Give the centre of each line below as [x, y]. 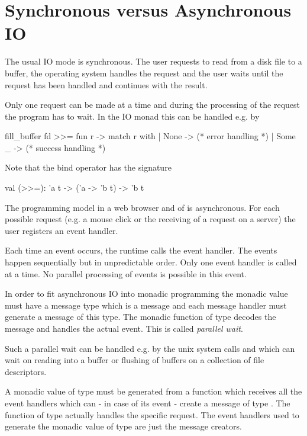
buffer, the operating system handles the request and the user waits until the [144, 73]
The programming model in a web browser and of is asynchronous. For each [142, 207]
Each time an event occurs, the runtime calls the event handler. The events [141, 250]
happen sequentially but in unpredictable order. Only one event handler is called [151, 262]
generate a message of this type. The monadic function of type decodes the [140, 317]
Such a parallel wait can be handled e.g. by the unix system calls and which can [150, 348]
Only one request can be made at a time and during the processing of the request [152, 105]
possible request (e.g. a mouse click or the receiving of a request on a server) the [150, 219]
